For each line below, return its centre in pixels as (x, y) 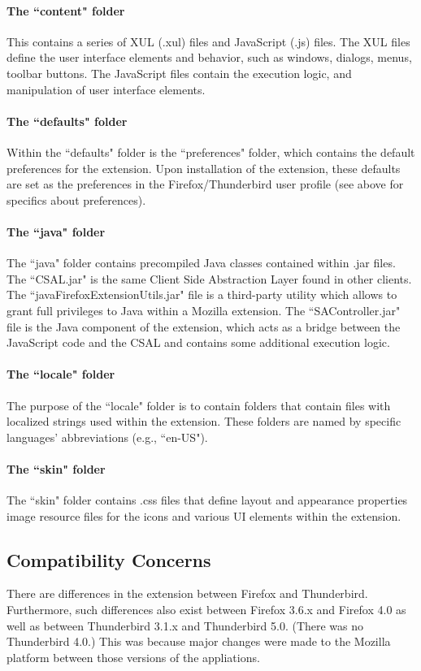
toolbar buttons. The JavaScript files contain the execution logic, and (179, 73)
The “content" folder (66, 10)
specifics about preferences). (76, 199)
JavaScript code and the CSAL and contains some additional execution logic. (198, 342)
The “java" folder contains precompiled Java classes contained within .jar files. (201, 263)
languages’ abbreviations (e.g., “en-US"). (107, 437)
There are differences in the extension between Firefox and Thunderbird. (187, 593)
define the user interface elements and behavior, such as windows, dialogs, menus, (209, 57)
